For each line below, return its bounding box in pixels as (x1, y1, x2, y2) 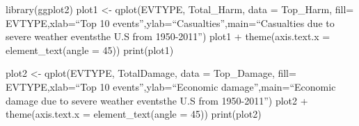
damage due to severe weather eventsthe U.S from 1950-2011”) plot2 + (6, 93, 308, 107)
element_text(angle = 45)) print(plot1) (6, 42, 174, 57)
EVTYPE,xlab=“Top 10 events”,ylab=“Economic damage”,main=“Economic (6, 79, 336, 93)
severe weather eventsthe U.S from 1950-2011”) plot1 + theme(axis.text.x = (6, 29, 330, 44)
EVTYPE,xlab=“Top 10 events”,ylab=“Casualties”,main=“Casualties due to (6, 15, 335, 30)
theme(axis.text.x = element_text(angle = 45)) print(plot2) (6, 107, 262, 121)
